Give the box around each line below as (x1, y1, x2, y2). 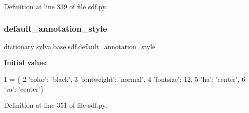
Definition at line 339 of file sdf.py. (4, 1, 107, 11)
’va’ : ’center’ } (4, 83, 44, 94)
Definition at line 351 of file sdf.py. (4, 100, 107, 110)
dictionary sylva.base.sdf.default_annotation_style (4, 41, 155, 51)
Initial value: (4, 57, 47, 68)
